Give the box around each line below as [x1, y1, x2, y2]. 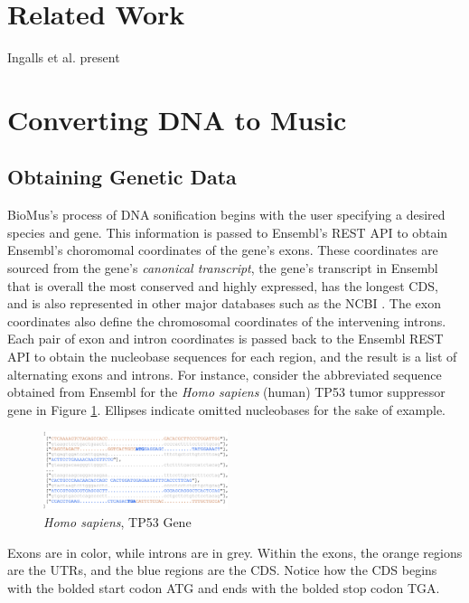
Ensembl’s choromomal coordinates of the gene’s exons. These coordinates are [7, 240, 438, 259]
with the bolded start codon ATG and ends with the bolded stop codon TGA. [7, 578, 440, 597]
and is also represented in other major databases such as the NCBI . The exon [7, 294, 441, 313]
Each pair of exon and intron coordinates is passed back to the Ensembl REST [7, 329, 444, 348]
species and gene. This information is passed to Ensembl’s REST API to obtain [7, 222, 448, 241]
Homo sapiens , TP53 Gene [43, 513, 192, 532]
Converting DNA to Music [7, 100, 347, 137]
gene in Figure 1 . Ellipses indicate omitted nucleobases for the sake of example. [7, 400, 446, 419]
